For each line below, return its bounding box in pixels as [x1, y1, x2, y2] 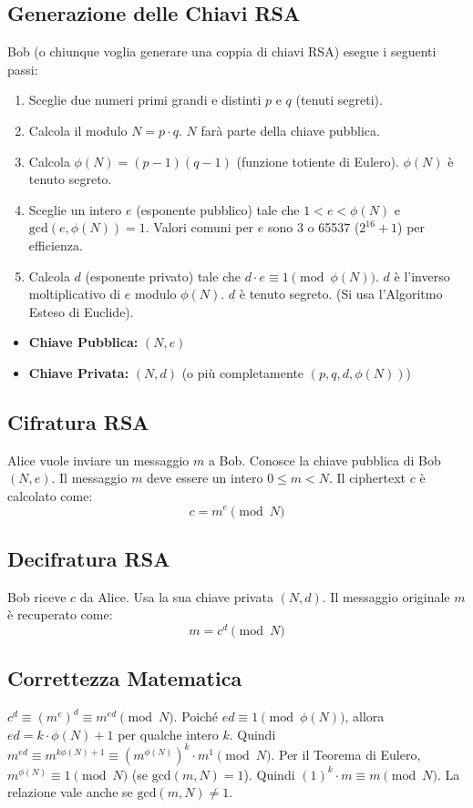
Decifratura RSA [7, 544, 170, 572]
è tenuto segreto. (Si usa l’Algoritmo [239, 284, 443, 303]
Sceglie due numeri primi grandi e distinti [28, 90, 262, 109]
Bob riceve [7, 587, 67, 606]
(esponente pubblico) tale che [136, 199, 300, 219]
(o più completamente [181, 363, 304, 382]
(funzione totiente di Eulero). [236, 151, 399, 170]
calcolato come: [7, 486, 93, 505]
